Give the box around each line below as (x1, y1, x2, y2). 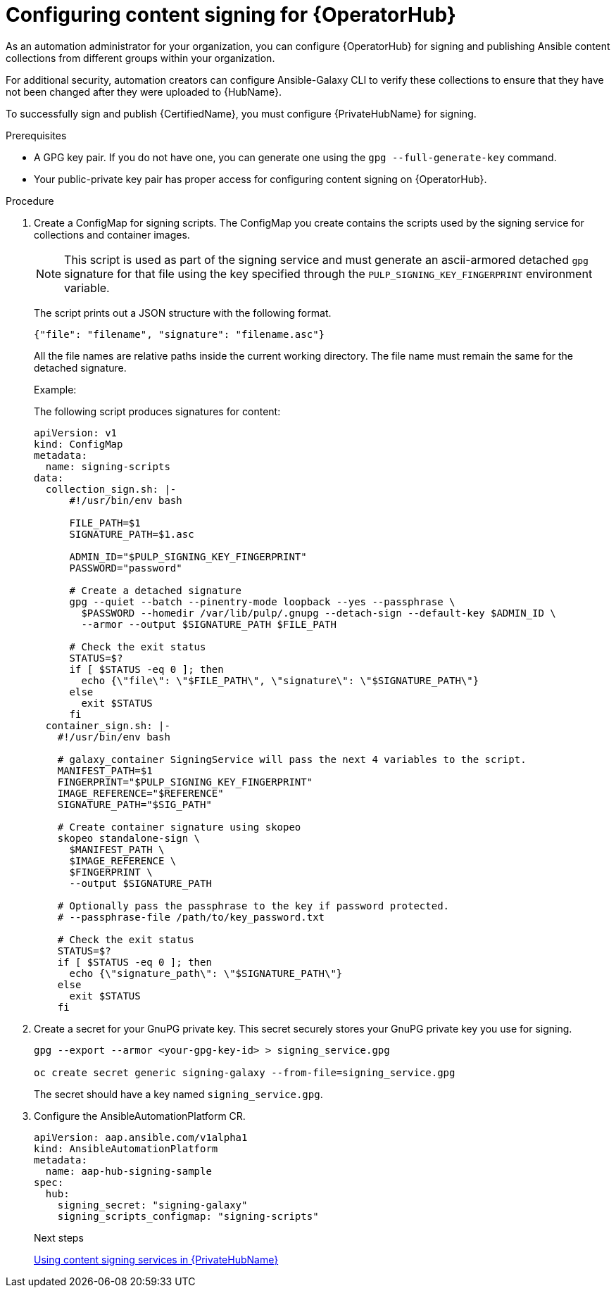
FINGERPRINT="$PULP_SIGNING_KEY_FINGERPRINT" (57, 776, 313, 788)
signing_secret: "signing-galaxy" (57, 1199, 248, 1211)
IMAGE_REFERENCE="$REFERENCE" (57, 787, 224, 799)
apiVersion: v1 (34, 427, 118, 439)
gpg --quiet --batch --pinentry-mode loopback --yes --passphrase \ (69, 595, 455, 607)
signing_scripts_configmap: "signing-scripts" (57, 1210, 319, 1222)
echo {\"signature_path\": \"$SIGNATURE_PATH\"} (69, 967, 343, 979)
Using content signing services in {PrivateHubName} (34, 1253, 279, 1266)
